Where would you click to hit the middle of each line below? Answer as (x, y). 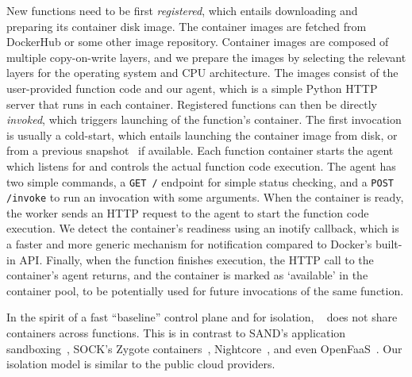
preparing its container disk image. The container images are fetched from (187, 26)
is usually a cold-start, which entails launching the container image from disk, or (202, 135)
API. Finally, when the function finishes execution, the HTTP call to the (196, 259)
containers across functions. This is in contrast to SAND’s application (176, 333)
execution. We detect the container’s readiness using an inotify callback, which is (203, 228)
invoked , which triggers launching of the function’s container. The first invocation (204, 119)
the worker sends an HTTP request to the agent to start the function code (188, 212)
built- (389, 244)
